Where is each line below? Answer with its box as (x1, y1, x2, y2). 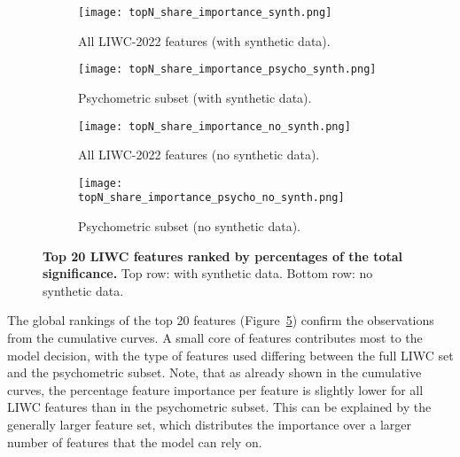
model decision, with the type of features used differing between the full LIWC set (7, 345, 454, 364)
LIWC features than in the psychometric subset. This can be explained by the (7, 398, 432, 416)
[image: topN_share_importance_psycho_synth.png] (78, 63, 377, 76)
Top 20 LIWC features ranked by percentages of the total (43, 246, 403, 265)
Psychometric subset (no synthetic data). (78, 217, 300, 236)
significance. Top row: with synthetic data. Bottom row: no (43, 264, 373, 283)
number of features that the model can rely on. (7, 432, 262, 451)
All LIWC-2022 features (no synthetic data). (78, 145, 320, 164)
